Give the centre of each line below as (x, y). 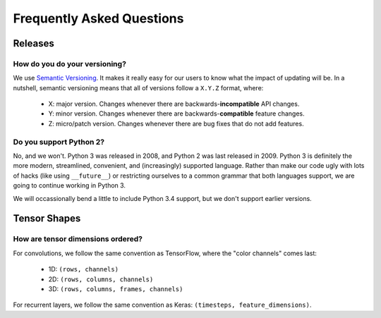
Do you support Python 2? (59, 142)
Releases (34, 43)
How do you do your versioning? (70, 63)
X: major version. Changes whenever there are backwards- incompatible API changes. (174, 104)
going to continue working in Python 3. (69, 185)
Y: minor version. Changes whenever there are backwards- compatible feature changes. (176, 114)
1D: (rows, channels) (84, 269)
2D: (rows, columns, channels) (101, 279)
